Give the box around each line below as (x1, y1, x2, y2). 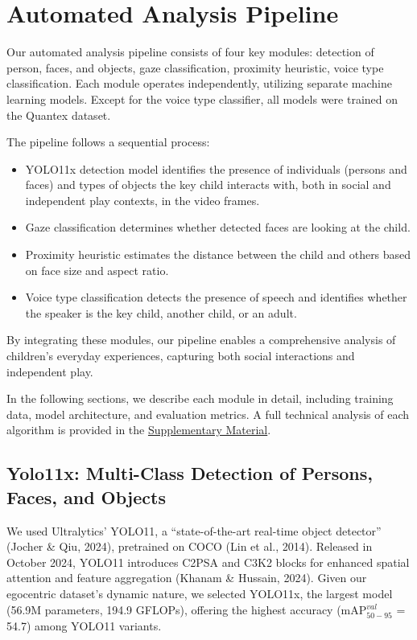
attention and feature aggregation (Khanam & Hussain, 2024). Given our (6, 569, 367, 586)
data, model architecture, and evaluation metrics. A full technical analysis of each (6, 405, 410, 422)
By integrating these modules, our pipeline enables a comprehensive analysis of (6, 331, 396, 348)
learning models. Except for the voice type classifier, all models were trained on (6, 90, 398, 107)
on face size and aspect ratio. (25, 261, 169, 278)
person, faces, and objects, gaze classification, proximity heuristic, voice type (6, 59, 384, 76)
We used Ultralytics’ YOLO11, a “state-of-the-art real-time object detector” (6, 522, 382, 539)
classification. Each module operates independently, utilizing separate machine (6, 75, 392, 92)
